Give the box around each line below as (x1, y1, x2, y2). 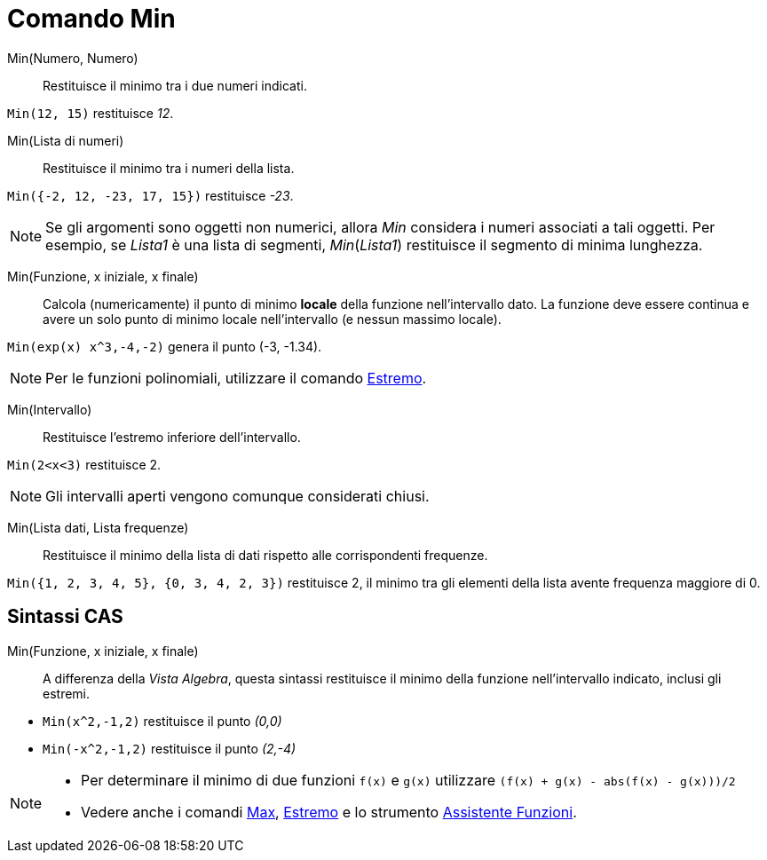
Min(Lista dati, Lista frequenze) (7, 519, 189, 535)
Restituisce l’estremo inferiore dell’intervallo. (43, 429, 301, 445)
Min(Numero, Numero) (7, 50, 138, 66)
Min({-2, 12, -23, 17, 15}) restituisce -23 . (7, 187, 294, 203)
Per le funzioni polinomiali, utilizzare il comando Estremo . (45, 368, 427, 387)
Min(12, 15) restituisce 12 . (7, 105, 174, 121)
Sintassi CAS (7, 605, 123, 628)
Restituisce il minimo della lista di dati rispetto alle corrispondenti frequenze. (43, 547, 488, 563)
